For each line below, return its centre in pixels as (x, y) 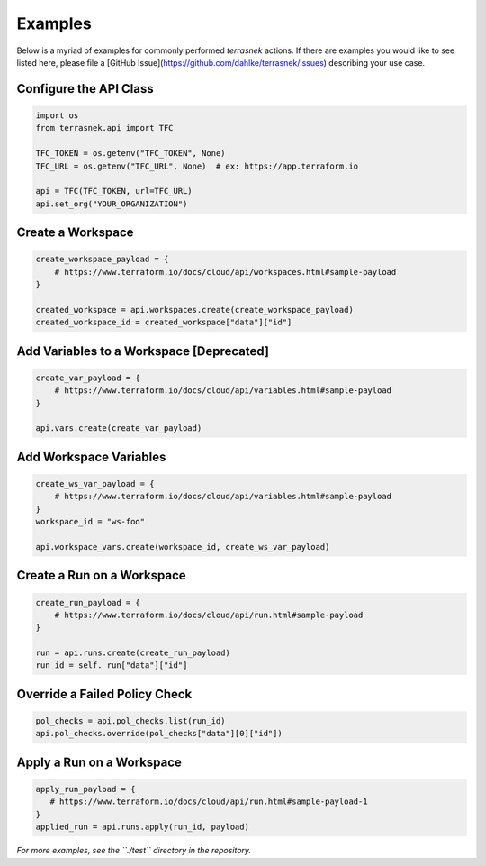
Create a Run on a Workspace (101, 575)
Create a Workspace (75, 233)
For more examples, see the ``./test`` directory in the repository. (134, 851)
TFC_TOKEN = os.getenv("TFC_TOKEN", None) (130, 154)
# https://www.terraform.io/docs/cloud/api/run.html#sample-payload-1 (209, 802)
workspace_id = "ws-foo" (90, 522)
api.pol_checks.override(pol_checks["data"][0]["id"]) (159, 734)
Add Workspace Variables (91, 456)
